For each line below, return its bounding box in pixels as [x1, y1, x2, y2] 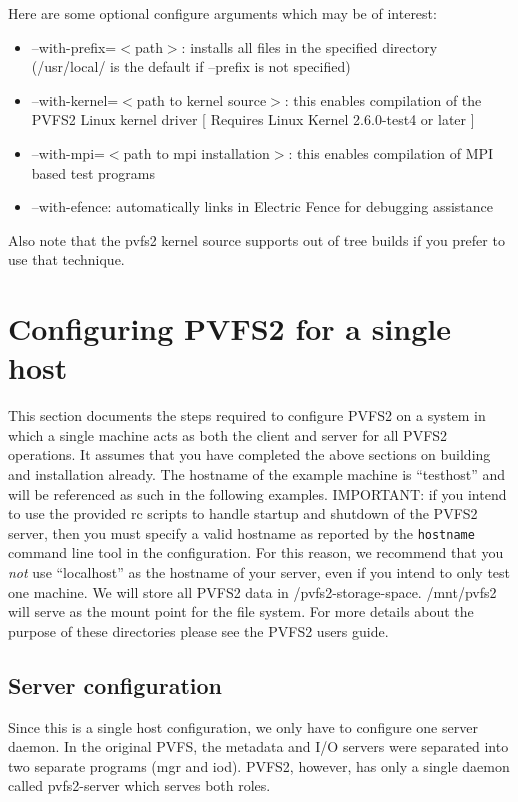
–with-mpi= [31, 142, 105, 163]
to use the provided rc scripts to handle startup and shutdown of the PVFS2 [8, 503, 478, 524]
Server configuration [8, 669, 222, 700]
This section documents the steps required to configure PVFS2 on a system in [8, 405, 486, 426]
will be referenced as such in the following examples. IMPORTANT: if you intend [8, 483, 507, 504]
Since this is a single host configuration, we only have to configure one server [8, 716, 478, 737]
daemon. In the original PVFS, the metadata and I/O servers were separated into [8, 736, 509, 757]
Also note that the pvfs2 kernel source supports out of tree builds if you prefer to [8, 229, 505, 250]
